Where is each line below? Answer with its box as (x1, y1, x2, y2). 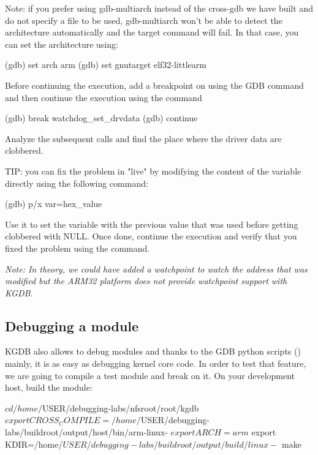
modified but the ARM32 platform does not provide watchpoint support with (5, 274, 287, 287)
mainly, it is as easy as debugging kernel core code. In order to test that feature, (5, 357, 306, 370)
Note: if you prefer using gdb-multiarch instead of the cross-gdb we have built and (5, 2, 313, 14)
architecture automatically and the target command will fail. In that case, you (5, 26, 299, 39)
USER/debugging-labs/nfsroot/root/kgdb (42, 401, 199, 414)
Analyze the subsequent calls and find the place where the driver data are (5, 132, 282, 145)
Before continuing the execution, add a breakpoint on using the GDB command (5, 78, 304, 91)
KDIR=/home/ (5, 437, 63, 450)
